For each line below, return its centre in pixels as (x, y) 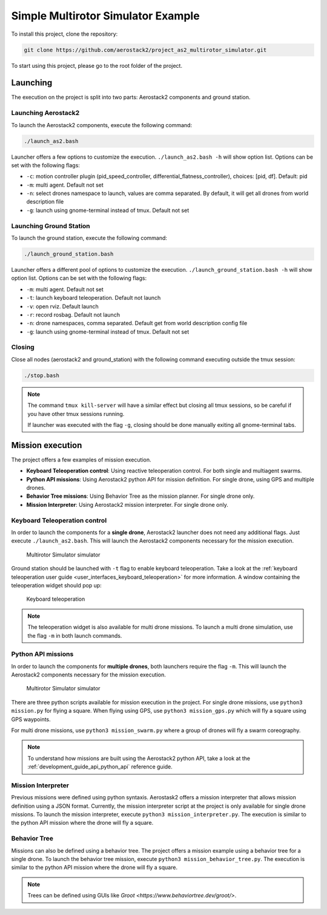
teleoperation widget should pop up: (57, 585)
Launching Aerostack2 (45, 113)
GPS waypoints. (31, 719)
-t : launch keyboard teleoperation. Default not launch (94, 298)
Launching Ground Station (51, 226)
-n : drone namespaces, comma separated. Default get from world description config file (137, 323)
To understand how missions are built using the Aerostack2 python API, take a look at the (139, 758)
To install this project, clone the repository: (64, 34)
